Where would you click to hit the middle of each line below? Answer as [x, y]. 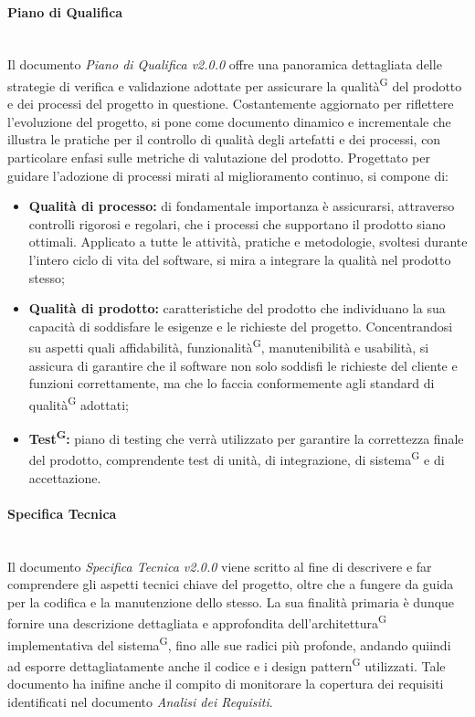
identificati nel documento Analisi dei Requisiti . [140, 701]
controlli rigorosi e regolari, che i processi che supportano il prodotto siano [237, 223]
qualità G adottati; [79, 403]
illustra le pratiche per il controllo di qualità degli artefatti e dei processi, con [224, 139]
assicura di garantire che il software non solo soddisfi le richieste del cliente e [243, 365]
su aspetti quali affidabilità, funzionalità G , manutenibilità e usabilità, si [229, 346]
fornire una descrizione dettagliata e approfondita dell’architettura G [197, 622]
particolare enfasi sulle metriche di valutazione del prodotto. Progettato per [219, 158]
